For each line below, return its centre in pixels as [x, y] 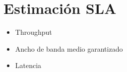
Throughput [33, 32]
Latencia [28, 65]
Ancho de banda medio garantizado [69, 48]
